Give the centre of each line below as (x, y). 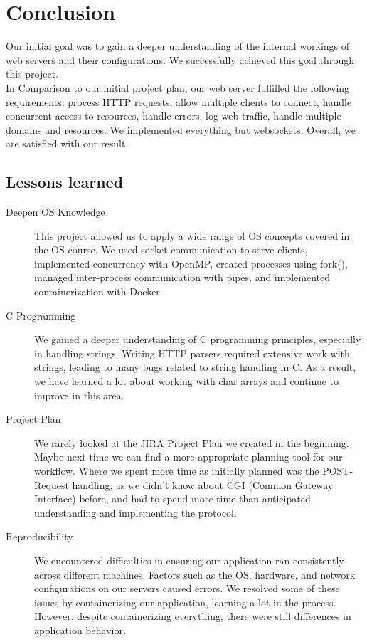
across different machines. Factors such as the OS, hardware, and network (195, 574)
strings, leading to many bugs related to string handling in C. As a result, (195, 367)
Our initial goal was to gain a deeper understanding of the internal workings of (178, 46)
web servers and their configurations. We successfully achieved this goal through (180, 59)
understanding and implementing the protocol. (135, 512)
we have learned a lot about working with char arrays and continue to (187, 381)
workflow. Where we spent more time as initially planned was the (177, 470)
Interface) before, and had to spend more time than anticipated (172, 499)
